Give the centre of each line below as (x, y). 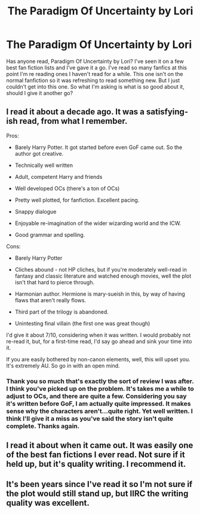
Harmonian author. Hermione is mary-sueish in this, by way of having (100, 294)
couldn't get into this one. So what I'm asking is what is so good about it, (96, 86)
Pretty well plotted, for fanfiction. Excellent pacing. (77, 200)
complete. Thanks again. (43, 426)
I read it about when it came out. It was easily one (100, 445)
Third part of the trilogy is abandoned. (62, 312)
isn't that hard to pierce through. (54, 282)
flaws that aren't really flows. (50, 300)
